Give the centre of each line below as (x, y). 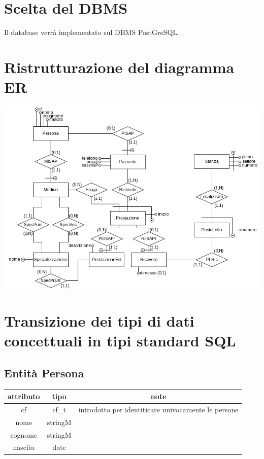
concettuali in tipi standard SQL (120, 341)
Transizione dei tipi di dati (99, 321)
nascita (24, 447)
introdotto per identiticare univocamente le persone (158, 409)
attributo (24, 396)
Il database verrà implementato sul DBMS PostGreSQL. (92, 32)
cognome (24, 434)
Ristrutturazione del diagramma (119, 67)
